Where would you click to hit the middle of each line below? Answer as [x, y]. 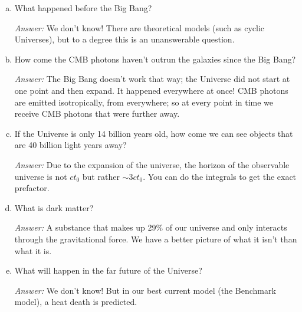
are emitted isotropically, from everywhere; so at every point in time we [144, 102]
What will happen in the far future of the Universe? [108, 270]
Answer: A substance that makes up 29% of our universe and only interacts [151, 227]
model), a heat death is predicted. [76, 302]
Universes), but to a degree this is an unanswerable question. [124, 39]
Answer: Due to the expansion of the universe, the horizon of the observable [152, 164]
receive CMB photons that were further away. [97, 114]
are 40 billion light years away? [70, 145]
